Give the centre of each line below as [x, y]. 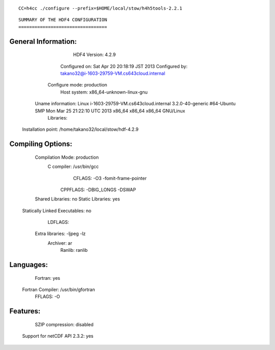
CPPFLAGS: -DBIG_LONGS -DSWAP [98, 189]
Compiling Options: [41, 144]
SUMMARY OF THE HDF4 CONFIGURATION [63, 20]
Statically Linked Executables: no [57, 211]
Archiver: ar [60, 243]
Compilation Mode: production [67, 157]
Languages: [29, 265]
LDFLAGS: [58, 222]
